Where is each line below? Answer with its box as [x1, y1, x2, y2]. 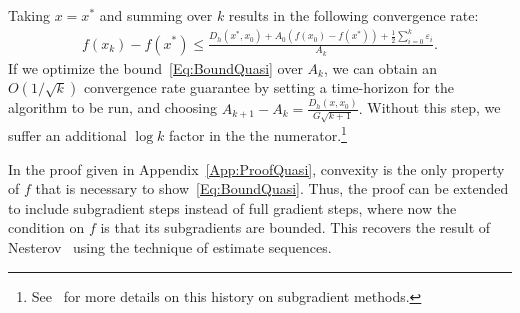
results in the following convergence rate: [228, 5, 479, 25]
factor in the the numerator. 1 [169, 122, 347, 146]
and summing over [99, 5, 213, 25]
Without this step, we [367, 97, 501, 118]
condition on [8, 217, 85, 238]
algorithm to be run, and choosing [8, 97, 218, 118]
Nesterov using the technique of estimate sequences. [8, 237, 332, 258]
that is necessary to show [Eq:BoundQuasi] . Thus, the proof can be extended [35, 178, 509, 199]
